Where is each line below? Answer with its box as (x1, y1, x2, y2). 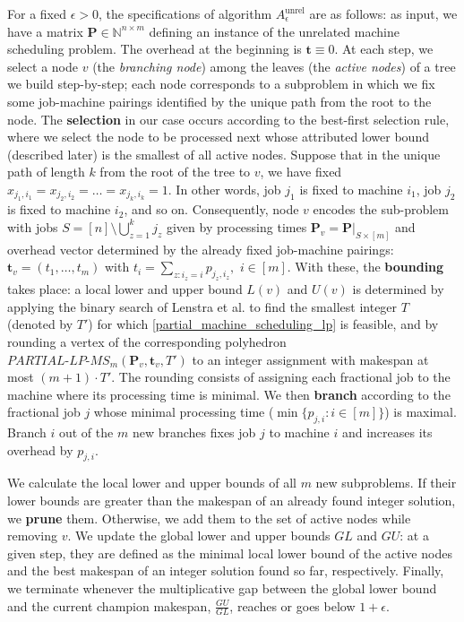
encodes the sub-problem (313, 200, 449, 219)
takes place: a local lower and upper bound (7, 280, 243, 298)
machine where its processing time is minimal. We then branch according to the (7, 384, 451, 403)
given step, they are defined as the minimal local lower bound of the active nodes (7, 543, 452, 562)
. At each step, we (334, 39, 434, 58)
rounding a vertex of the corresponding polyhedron (7, 332, 287, 350)
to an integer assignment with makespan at (192, 350, 429, 368)
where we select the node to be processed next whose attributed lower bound (7, 127, 429, 146)
